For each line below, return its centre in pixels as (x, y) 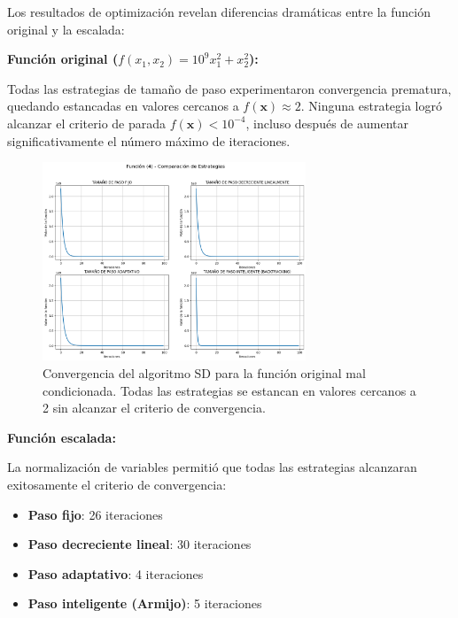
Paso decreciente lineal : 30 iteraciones (140, 544)
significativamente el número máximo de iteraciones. (149, 140)
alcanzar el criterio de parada (87, 123)
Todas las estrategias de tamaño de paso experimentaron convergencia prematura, (229, 88)
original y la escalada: (66, 29)
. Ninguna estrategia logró (372, 106)
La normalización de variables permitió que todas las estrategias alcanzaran (212, 467)
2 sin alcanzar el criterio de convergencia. (154, 408)
